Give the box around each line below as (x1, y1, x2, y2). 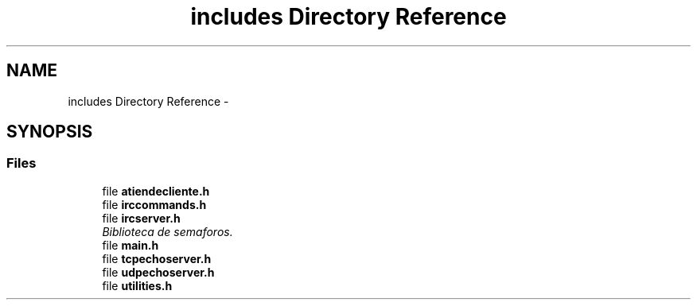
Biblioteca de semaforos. (102, 224, 233, 238)
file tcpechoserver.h (102, 251, 212, 265)
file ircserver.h (102, 211, 181, 225)
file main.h (102, 238, 159, 252)
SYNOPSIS (6, 122, 93, 142)
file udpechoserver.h (102, 265, 215, 279)
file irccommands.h (102, 197, 207, 211)
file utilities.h (102, 278, 173, 292)
